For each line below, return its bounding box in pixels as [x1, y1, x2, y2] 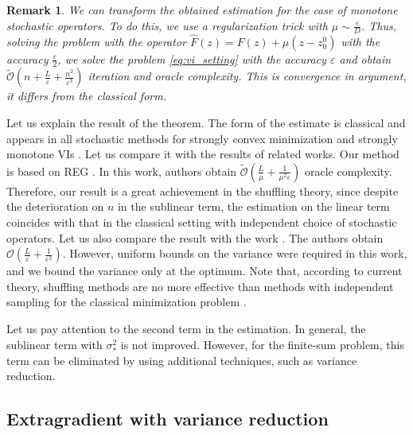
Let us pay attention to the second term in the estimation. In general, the [6, 320, 366, 336]
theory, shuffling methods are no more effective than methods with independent [6, 278, 394, 294]
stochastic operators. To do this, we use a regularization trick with [6, 17, 328, 33]
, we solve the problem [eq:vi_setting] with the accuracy [57, 50, 326, 67]
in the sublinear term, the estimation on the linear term [117, 198, 390, 215]
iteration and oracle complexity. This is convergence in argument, [88, 68, 407, 84]
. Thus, [360, 17, 397, 33]
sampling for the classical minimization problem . [6, 293, 247, 310]
